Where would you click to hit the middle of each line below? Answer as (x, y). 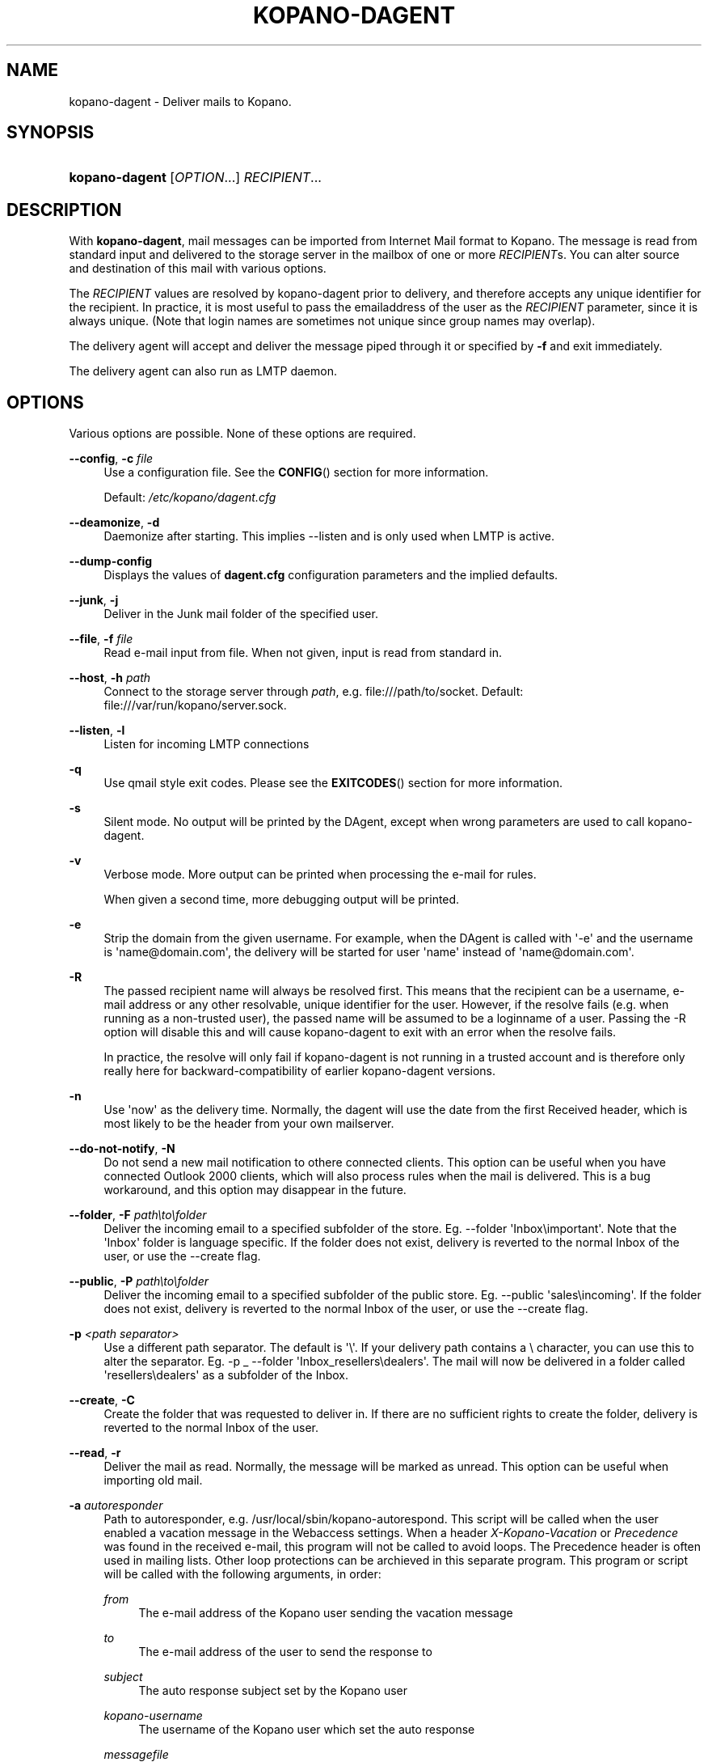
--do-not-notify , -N (122, 1149)
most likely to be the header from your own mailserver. (249, 1124)
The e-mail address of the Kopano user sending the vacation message (326, 1613)
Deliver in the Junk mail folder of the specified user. (241, 614)
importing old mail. (153, 1480)
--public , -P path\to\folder (139, 1281)
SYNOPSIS (51, 133)
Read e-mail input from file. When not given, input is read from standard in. (303, 653)
